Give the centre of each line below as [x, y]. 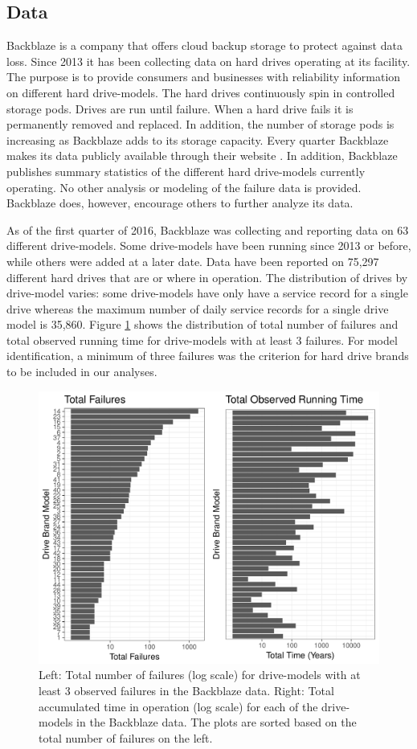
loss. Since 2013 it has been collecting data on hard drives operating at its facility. [208, 61]
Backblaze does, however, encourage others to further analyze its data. [180, 203]
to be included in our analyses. [82, 372]
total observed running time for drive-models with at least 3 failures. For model [202, 340]
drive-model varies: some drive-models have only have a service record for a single [207, 293]
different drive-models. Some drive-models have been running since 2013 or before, [209, 246]
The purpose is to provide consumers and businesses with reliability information [204, 77]
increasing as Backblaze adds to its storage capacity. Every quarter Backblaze [198, 139]
